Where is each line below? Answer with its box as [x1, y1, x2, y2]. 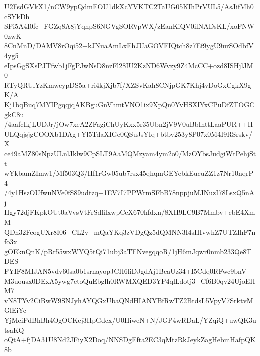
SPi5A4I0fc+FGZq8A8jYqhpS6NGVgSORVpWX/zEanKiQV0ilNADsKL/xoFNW [4, 21, 254, 31]
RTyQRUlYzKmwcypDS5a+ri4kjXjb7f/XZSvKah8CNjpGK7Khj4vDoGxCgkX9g [4, 79, 251, 90]
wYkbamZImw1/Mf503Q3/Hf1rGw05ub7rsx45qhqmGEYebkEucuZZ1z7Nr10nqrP [4, 168, 254, 178]
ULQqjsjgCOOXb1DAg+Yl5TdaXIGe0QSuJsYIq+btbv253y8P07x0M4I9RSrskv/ [4, 128, 253, 139]
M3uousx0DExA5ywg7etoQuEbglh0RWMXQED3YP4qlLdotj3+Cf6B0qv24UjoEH [4, 275, 255, 286]
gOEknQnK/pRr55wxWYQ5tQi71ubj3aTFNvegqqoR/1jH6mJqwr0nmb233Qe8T [4, 246, 252, 256]
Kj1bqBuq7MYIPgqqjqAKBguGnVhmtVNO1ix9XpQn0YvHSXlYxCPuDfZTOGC [4, 99, 255, 109]
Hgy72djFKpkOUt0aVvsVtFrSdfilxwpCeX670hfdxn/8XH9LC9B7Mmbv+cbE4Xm [4, 207, 255, 217]
